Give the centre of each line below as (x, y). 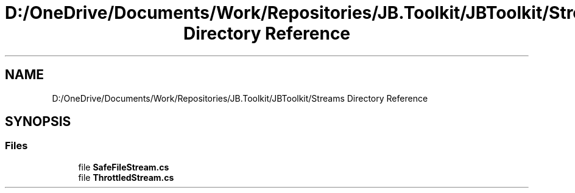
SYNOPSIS (38, 122)
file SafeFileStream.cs (124, 167)
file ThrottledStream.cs (126, 177)
